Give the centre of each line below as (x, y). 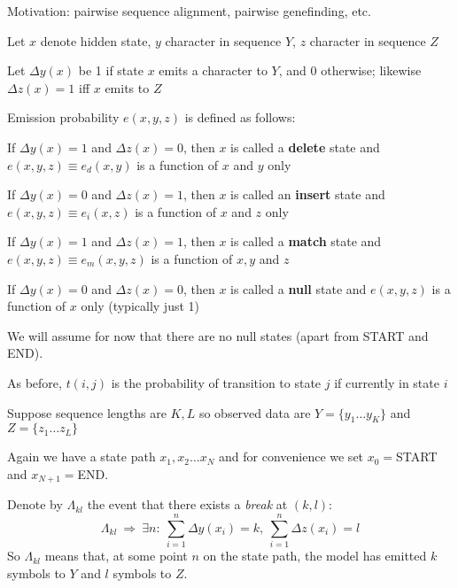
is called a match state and (306, 241)
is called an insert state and (308, 194)
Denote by (35, 504)
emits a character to (213, 70)
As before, (35, 382)
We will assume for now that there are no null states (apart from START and (218, 335)
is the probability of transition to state (216, 382)
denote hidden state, (96, 40)
